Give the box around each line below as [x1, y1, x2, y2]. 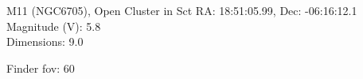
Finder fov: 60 [6, 59, 75, 76]
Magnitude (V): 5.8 [6, 17, 101, 34]
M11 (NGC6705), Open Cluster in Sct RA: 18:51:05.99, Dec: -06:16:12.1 [6, 2, 357, 18]
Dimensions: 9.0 [6, 33, 84, 50]
